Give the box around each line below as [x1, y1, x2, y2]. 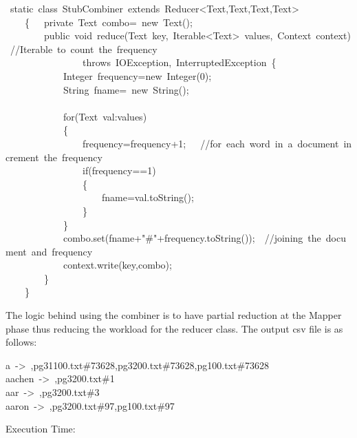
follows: [6, 335, 37, 349]
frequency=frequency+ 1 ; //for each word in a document [82, 136, 339, 150]
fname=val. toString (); [101, 190, 194, 205]
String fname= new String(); [63, 82, 189, 96]
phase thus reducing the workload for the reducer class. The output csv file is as [6, 321, 343, 335]
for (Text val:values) [63, 109, 147, 123]
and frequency [31, 244, 93, 258]
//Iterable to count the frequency [10, 41, 158, 56]
